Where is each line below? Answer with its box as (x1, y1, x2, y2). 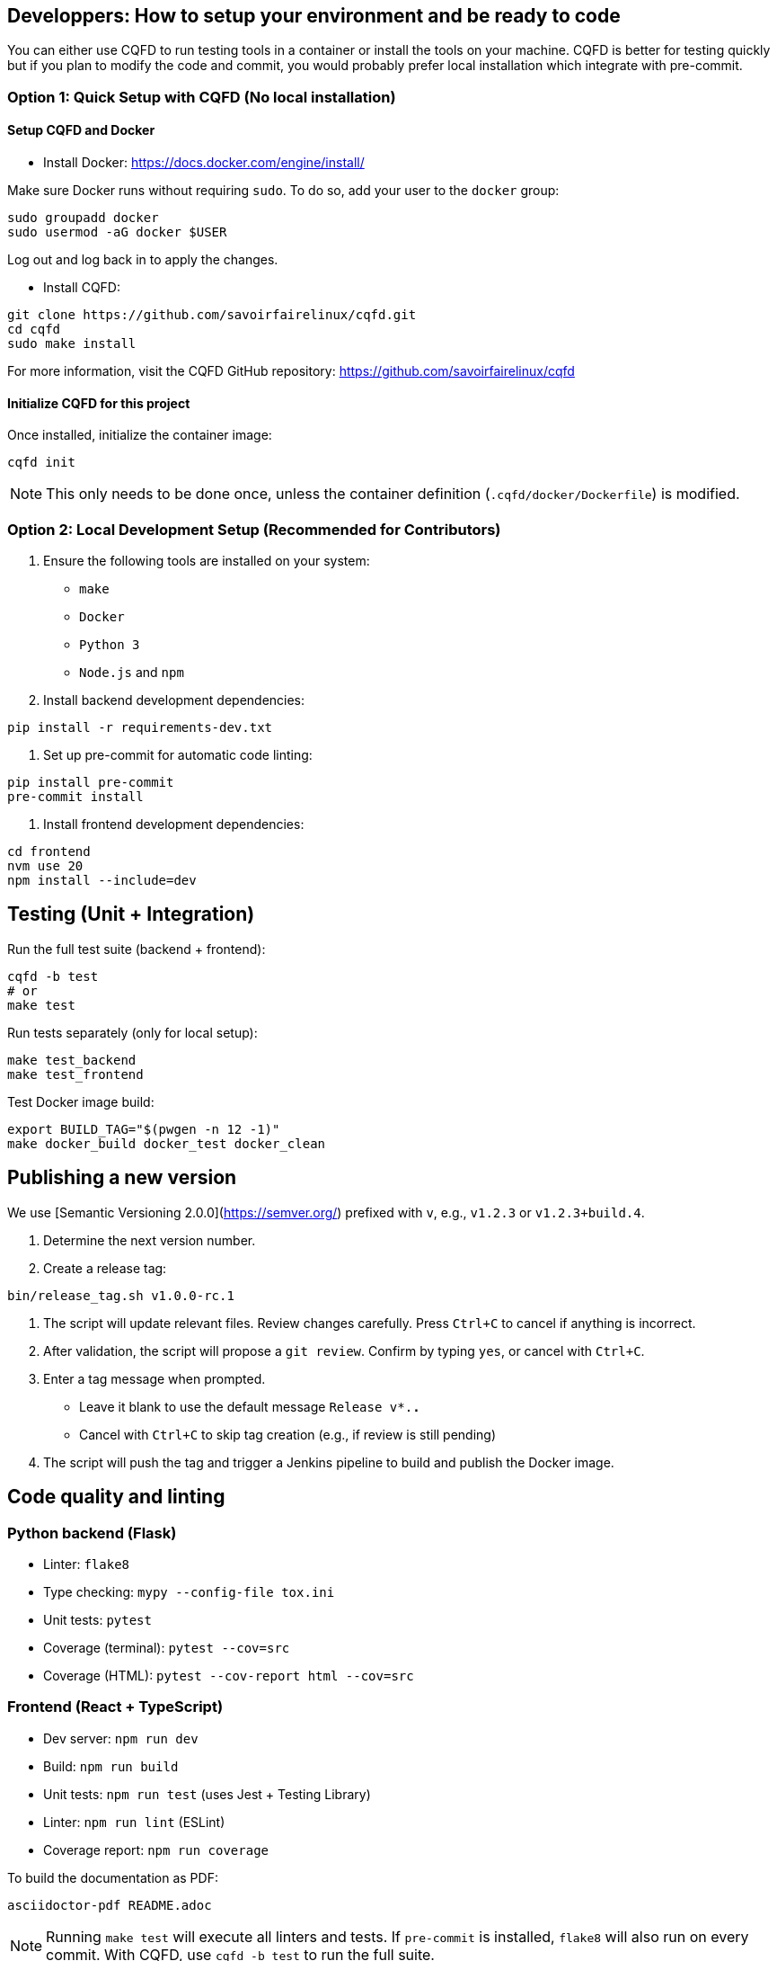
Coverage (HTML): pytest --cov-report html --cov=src (43, 1667, 414, 1683)
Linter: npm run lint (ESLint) (43, 1814, 225, 1830)
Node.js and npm (79, 664, 184, 680)
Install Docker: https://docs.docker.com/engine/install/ (43, 155, 365, 171)
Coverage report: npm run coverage (43, 1841, 269, 1858)
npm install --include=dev (7, 872, 197, 887)
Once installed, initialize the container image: (7, 427, 272, 443)
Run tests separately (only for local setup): (7, 1024, 258, 1040)
